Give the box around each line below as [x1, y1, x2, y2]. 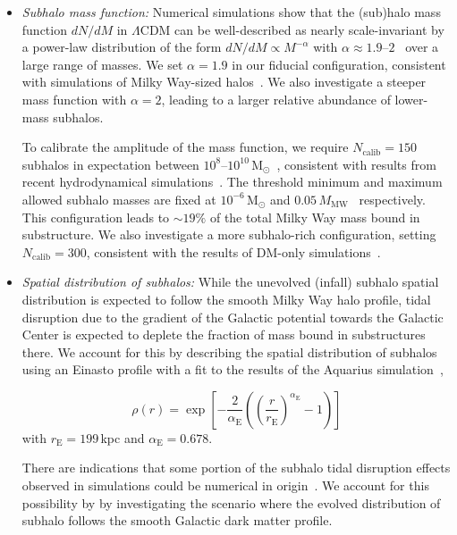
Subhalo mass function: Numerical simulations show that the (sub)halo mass [21, 3, 441, 21]
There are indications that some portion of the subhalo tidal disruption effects [21, 458, 451, 477]
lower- [394, 89, 428, 108]
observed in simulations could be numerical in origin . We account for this [21, 476, 429, 495]
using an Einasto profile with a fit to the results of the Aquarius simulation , [21, 360, 444, 379]
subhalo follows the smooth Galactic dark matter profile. [21, 511, 333, 530]
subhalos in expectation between [21, 155, 199, 173]
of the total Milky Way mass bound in [209, 207, 420, 226]
